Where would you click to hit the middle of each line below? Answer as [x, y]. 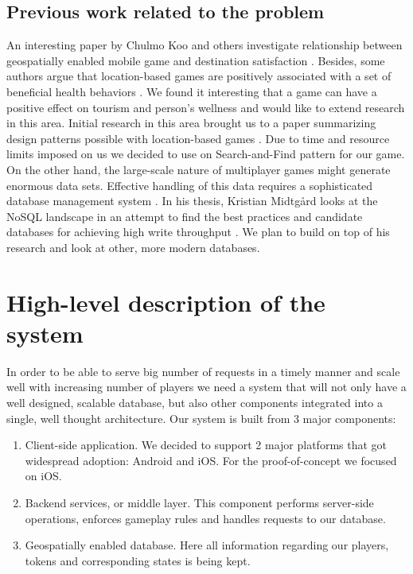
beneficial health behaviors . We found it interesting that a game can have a [192, 91]
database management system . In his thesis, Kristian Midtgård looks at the [192, 201]
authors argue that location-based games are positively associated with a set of [199, 76]
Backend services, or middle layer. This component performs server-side [199, 502]
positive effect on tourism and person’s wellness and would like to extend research [206, 107]
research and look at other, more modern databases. [133, 247]
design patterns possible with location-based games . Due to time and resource [198, 138]
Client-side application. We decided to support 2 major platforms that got [206, 445]
